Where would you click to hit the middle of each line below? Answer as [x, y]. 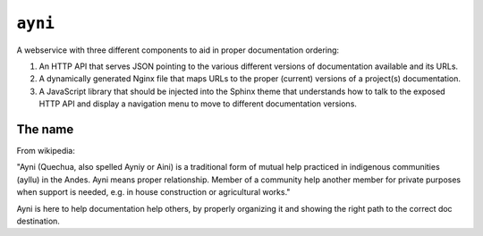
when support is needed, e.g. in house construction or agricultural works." [153, 192]
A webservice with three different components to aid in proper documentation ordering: [178, 50]
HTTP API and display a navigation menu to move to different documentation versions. [198, 104]
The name [45, 129]
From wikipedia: [46, 151]
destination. [38, 221]
